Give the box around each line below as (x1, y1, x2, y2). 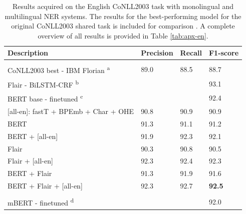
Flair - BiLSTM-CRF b (8, 77, 79, 89)
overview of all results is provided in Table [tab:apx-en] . (38, 30, 208, 40)
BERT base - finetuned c (8, 92, 83, 104)
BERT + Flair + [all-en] (8, 180, 83, 191)
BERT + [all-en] (8, 130, 58, 141)
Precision (141, 47, 173, 58)
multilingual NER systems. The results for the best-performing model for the (5, 10, 241, 21)
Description (8, 47, 49, 58)
